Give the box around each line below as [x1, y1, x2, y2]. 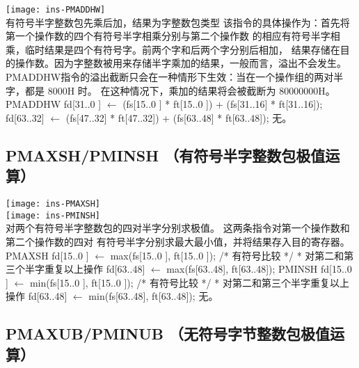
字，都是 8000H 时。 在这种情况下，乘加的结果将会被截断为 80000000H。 [6, 83, 335, 97]
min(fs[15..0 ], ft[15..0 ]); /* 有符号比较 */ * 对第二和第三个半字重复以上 [29, 275, 349, 289]
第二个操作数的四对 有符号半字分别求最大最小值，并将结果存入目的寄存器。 [6, 234, 350, 248]
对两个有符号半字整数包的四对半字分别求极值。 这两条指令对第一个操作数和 [6, 221, 350, 235]
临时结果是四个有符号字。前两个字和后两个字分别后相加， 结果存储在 [24, 42, 340, 56]
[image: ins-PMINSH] [6, 210, 101, 221]
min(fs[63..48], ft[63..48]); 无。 [88, 289, 218, 303]
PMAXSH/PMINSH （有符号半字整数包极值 [6, 144, 326, 166]
